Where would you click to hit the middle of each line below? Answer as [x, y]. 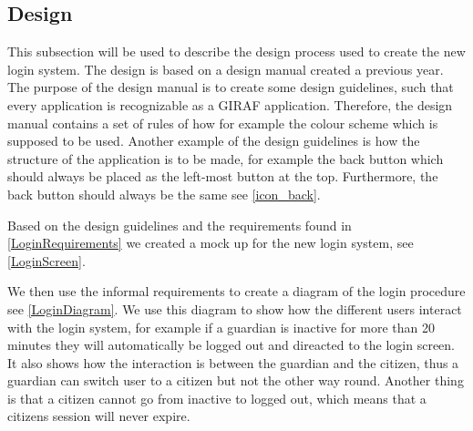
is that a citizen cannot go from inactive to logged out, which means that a [217, 398]
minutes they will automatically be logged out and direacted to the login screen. [231, 345]
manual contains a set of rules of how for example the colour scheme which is [223, 123]
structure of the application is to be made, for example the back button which [226, 158]
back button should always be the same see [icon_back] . [164, 194]
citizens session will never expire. [99, 416]
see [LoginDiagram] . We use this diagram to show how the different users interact [235, 308]
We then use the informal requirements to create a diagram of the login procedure [236, 291]
